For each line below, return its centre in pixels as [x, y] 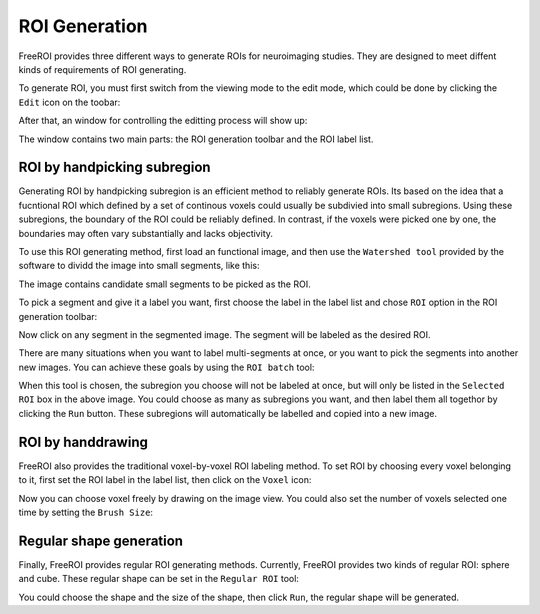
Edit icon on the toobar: [69, 102]
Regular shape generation [101, 540]
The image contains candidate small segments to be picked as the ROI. [164, 284]
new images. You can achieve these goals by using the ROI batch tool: [166, 367]
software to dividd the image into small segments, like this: [139, 266]
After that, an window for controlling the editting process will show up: [163, 121]
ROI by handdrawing [83, 441]
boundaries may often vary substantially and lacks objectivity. [146, 233]
